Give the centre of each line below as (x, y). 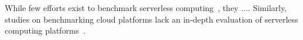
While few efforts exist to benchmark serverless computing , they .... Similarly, (146, 8)
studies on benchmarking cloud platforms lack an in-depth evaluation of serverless (151, 19)
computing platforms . (45, 30)
